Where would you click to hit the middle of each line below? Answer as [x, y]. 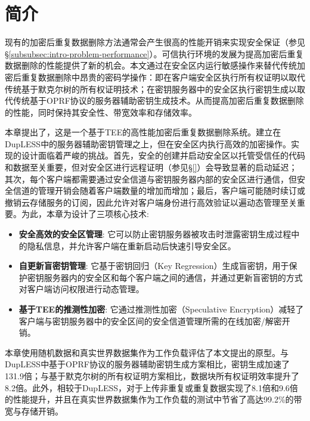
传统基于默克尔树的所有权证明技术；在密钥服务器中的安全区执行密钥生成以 [151, 89]
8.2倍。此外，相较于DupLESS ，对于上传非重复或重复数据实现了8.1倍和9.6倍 [151, 387]
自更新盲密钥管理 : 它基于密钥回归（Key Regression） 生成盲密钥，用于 [154, 266]
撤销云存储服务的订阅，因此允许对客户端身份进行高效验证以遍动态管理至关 [151, 202]
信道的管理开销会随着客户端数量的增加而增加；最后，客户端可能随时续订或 [159, 191]
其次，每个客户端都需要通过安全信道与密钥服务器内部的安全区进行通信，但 [151, 179]
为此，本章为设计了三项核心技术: [85, 214]
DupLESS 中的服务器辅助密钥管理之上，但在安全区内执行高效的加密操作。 [148, 143]
